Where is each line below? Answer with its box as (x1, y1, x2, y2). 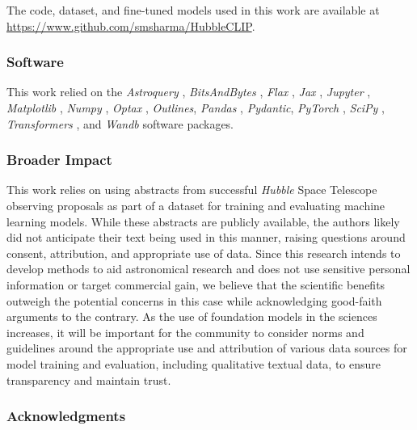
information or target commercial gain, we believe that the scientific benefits (6, 276, 385, 293)
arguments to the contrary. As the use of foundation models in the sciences (6, 308, 377, 325)
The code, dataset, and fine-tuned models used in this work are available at (6, 2, 380, 18)
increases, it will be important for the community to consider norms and (6, 323, 364, 340)
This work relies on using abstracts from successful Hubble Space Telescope (6, 181, 377, 198)
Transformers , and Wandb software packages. (6, 115, 234, 132)
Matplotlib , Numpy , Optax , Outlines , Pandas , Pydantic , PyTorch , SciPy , (6, 99, 385, 116)
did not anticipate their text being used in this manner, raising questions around (6, 229, 406, 246)
